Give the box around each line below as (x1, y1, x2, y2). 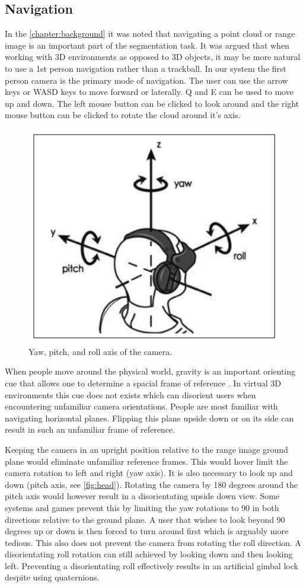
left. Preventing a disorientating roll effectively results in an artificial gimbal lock (5, 559, 298, 572)
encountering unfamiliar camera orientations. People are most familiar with (5, 400, 278, 413)
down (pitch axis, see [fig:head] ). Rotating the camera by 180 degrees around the (5, 478, 298, 490)
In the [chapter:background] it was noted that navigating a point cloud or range (5, 27, 295, 40)
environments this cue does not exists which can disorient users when (5, 388, 256, 401)
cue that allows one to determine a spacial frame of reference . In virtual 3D (5, 376, 282, 389)
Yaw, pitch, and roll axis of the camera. (28, 345, 173, 357)
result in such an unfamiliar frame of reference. (5, 423, 175, 436)
